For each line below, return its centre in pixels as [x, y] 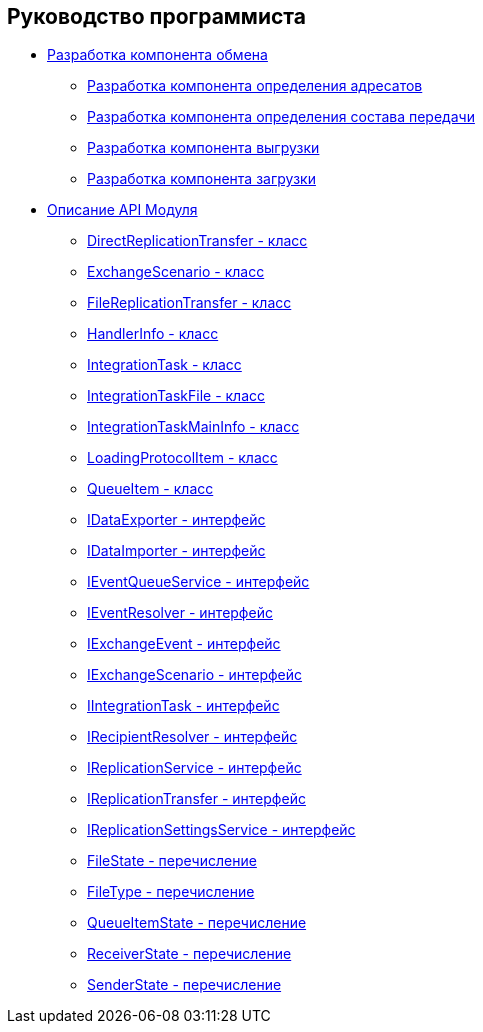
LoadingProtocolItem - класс [182, 458]
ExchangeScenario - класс [176, 272]
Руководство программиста [156, 16]
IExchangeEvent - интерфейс [184, 644]
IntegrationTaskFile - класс [176, 396]
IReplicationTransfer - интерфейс [196, 799]
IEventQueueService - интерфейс [198, 582]
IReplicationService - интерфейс [194, 768]
